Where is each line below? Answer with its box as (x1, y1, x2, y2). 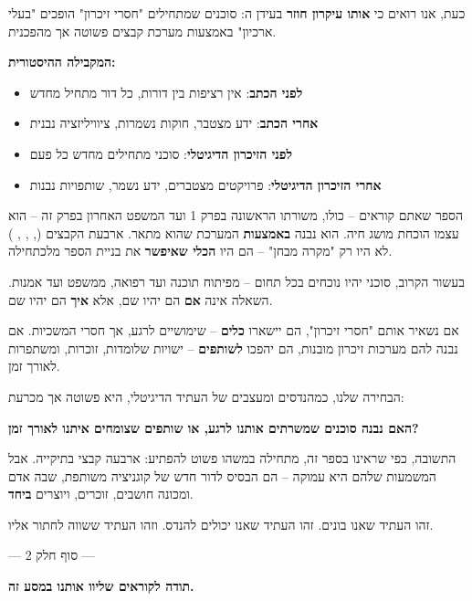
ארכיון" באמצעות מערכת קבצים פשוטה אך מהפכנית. (8, 21, 277, 40)
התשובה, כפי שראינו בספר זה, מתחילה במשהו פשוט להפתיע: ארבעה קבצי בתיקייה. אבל (8, 448, 456, 468)
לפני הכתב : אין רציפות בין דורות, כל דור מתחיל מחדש (29, 82, 303, 101)
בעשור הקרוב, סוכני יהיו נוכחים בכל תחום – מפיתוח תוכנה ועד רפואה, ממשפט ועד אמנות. (8, 271, 465, 290)
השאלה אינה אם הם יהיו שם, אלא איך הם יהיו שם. (8, 290, 273, 309)
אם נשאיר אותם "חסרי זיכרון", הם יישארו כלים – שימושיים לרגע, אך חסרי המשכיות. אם (8, 321, 459, 340)
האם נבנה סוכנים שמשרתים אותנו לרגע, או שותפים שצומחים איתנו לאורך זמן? (8, 417, 419, 437)
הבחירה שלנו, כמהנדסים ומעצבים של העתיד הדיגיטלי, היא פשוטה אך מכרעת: (8, 386, 404, 406)
